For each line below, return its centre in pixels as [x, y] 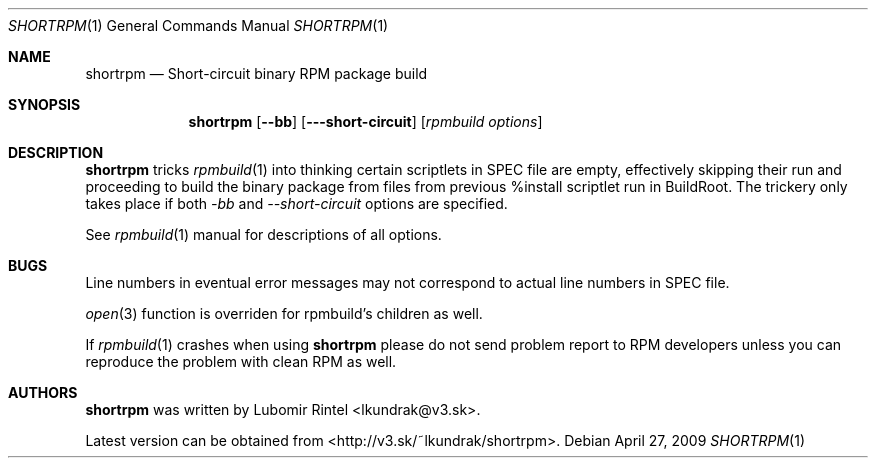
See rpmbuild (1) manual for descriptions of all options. [263, 234]
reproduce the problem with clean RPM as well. [241, 361]
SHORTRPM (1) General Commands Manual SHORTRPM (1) [198, 25]
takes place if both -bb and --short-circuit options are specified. [296, 203]
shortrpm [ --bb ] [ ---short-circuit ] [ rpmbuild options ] [365, 121]
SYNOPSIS [44, 104]
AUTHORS [43, 392]
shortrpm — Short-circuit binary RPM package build [256, 73]
